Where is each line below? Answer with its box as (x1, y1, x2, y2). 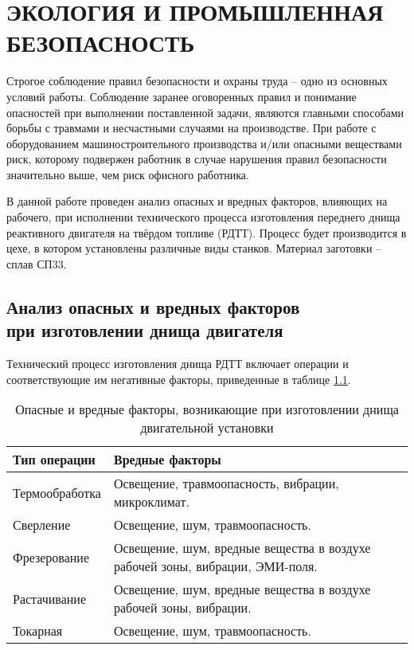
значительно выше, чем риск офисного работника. (6, 166, 249, 182)
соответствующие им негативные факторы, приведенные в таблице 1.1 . (6, 370, 351, 387)
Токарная (13, 621, 63, 640)
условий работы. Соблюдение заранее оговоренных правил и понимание (6, 88, 357, 104)
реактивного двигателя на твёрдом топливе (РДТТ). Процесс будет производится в (6, 224, 407, 241)
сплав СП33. (6, 255, 67, 272)
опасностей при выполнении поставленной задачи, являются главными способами (6, 104, 404, 120)
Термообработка (13, 483, 101, 502)
